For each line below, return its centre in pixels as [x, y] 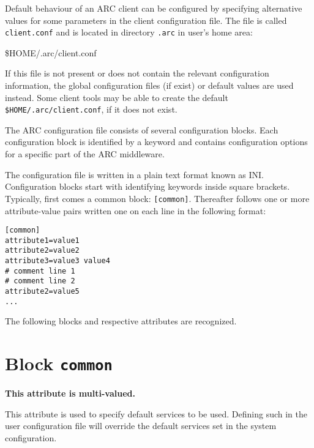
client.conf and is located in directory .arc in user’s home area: [129, 32]
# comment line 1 [40, 271]
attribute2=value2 [42, 251]
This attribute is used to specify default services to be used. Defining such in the [156, 413]
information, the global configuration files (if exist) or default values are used [149, 85]
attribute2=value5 [42, 292]
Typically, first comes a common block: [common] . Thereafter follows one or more [157, 198]
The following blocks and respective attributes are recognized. [121, 321]
